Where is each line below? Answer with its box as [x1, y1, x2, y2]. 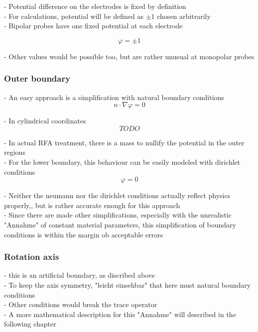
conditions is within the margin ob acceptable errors [4, 229, 163, 239]
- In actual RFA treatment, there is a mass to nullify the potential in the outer [4, 137, 245, 147]
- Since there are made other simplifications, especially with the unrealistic [4, 210, 232, 220]
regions [4, 147, 25, 157]
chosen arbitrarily [157, 10, 211, 21]
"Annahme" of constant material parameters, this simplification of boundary [4, 219, 236, 229]
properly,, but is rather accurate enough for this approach [4, 200, 180, 210]
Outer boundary [4, 72, 71, 85]
